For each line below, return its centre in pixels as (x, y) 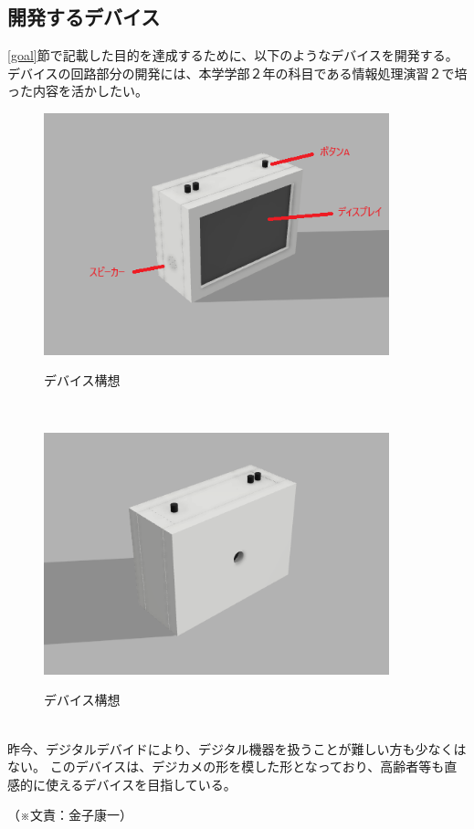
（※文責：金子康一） (70, 815)
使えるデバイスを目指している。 (141, 784)
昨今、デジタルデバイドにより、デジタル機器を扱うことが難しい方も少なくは (237, 748)
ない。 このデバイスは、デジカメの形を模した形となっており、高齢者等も (226, 766)
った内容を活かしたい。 (78, 91)
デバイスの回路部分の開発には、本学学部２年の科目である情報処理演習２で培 (237, 73)
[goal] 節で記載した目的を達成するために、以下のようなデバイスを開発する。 (233, 55)
